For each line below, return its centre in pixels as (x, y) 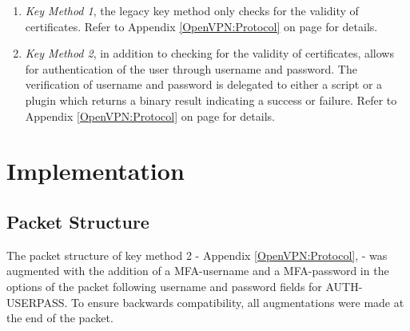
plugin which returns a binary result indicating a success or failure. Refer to (211, 100)
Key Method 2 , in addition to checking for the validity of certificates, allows (209, 53)
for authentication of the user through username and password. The (191, 68)
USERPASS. (37, 302)
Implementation (96, 171)
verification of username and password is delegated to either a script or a (204, 84)
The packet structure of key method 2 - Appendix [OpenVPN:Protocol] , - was (197, 255)
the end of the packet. (60, 318)
